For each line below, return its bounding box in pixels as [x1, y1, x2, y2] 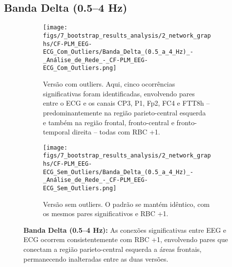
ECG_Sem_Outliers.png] [43, 184, 117, 192]
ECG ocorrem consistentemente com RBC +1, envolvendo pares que [23, 234, 228, 245]
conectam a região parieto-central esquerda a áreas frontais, [23, 244, 202, 254]
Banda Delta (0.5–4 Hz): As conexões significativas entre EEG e [23, 224, 227, 235]
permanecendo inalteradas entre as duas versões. [23, 253, 169, 264]
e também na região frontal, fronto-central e [43, 117, 174, 127]
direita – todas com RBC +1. [72, 127, 160, 137]
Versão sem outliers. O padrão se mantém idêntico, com [43, 199, 210, 209]
